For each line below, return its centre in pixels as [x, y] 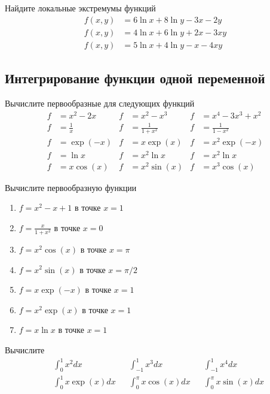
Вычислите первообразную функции [71, 187]
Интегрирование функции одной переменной [135, 78]
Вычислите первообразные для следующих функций [100, 103]
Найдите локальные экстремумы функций [80, 8]
